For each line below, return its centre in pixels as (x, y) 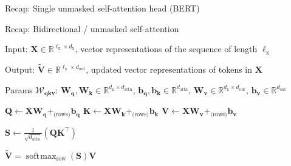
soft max (41, 156)
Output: (20, 69)
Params (19, 89)
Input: (16, 49)
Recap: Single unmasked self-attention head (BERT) (102, 8)
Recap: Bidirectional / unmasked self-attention (92, 28)
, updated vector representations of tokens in (169, 69)
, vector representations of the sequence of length (166, 49)
